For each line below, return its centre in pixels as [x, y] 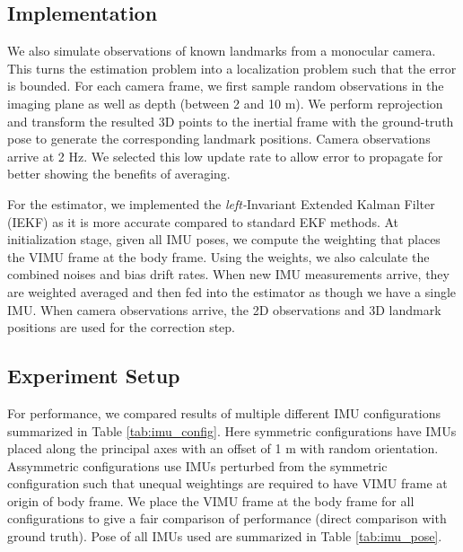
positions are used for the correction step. [122, 327]
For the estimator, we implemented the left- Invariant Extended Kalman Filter [221, 203]
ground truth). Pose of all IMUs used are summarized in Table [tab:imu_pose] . [225, 536]
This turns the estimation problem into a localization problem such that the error [232, 68]
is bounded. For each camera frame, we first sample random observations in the [226, 86]
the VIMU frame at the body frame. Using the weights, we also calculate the [218, 256]
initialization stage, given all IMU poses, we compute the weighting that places [224, 239]
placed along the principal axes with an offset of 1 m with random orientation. [223, 448]
